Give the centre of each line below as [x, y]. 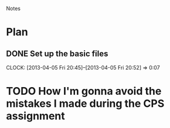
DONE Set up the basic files [57, 53]
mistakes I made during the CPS [85, 104]
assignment [36, 116]
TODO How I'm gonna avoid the [84, 91]
